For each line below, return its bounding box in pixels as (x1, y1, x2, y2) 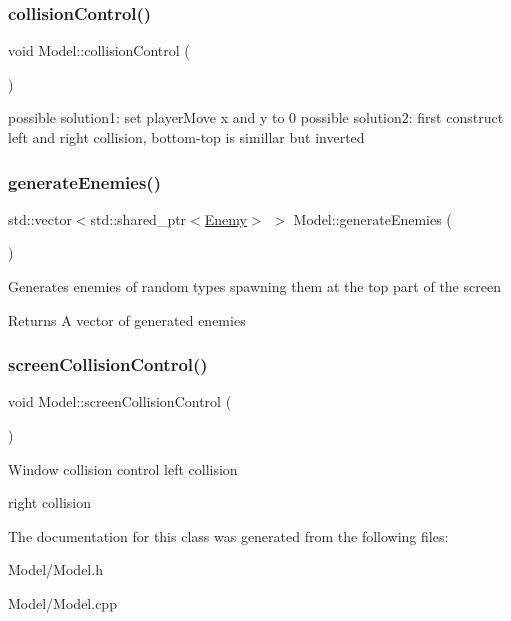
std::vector (8, 208, 72, 229)
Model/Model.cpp (8, 592, 117, 613)
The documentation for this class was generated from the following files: (8, 525, 449, 546)
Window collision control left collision (8, 458, 238, 479)
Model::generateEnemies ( (293, 208, 452, 229)
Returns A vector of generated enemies (8, 309, 246, 330)
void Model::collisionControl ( (8, 40, 190, 61)
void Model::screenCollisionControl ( (8, 391, 232, 412)
